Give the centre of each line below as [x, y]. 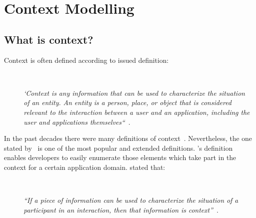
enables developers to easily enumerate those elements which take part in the [120, 157]
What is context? [49, 39]
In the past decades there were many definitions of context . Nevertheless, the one [128, 138]
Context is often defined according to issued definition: [86, 60]
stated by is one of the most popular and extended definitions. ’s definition [118, 148]
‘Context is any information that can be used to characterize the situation [134, 93]
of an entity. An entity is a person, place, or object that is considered [128, 102]
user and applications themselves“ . [77, 122]
